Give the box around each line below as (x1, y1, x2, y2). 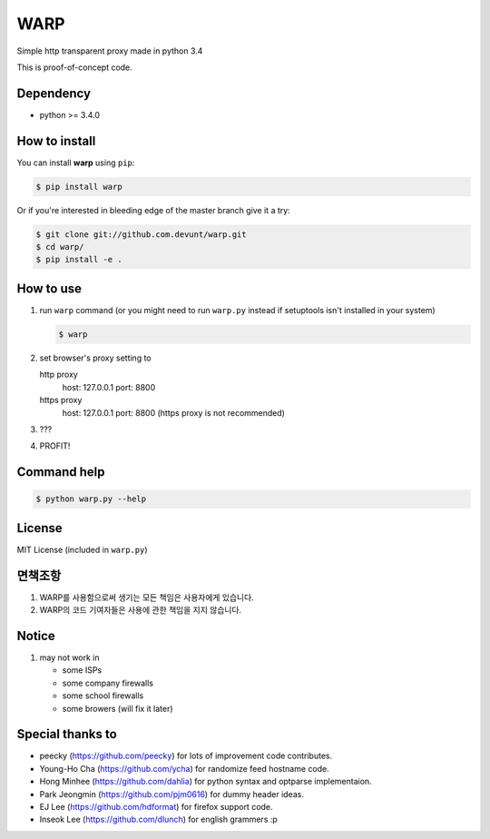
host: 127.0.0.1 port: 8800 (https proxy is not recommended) (62, 407, 286, 418)
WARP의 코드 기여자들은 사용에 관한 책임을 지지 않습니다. (39, 605, 242, 616)
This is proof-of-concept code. (16, 62, 133, 73)
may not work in (39, 652, 100, 663)
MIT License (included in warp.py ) (16, 544, 149, 555)
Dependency (16, 85, 91, 101)
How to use (16, 281, 82, 296)
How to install (16, 133, 96, 149)
